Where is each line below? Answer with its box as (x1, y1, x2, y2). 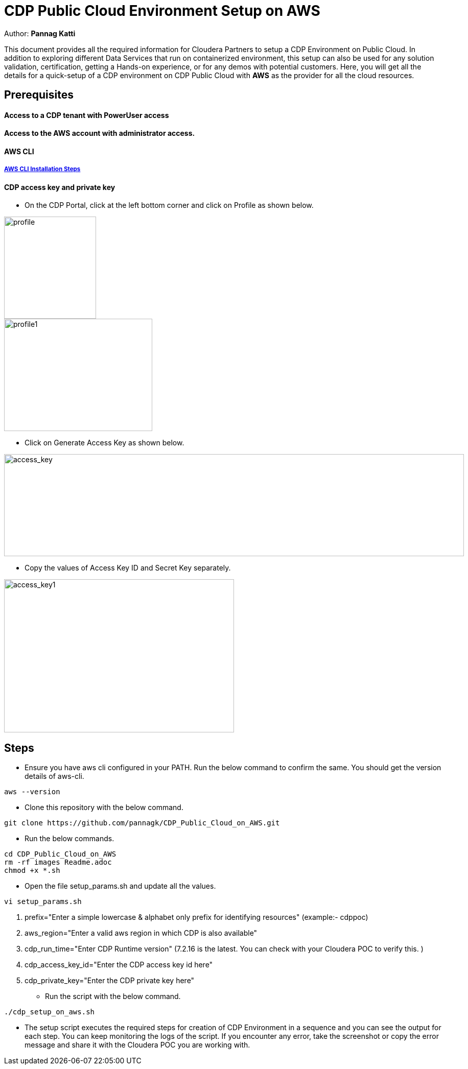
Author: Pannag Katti (4, 29, 76, 38)
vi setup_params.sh (4, 897, 82, 906)
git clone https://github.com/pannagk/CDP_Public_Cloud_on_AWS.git (4, 819, 280, 827)
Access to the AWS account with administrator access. (4, 129, 195, 138)
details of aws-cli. (25, 772, 84, 781)
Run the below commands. (25, 834, 114, 843)
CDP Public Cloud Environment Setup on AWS (4, 2, 320, 19)
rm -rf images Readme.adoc (4, 858, 112, 867)
